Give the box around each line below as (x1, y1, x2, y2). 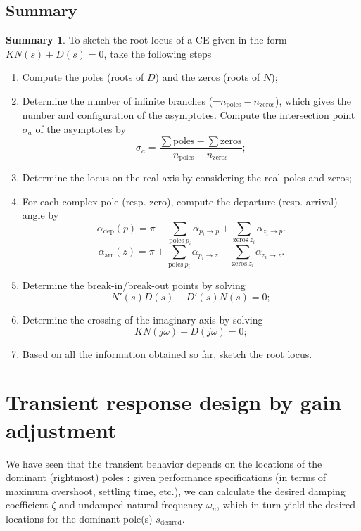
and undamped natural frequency (59, 497, 203, 512)
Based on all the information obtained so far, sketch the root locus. (22, 346, 312, 361)
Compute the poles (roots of (22, 70, 144, 84)
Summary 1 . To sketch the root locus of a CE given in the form (6, 32, 287, 47)
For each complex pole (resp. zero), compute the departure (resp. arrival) (22, 193, 338, 208)
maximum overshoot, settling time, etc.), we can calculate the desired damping (6, 483, 346, 498)
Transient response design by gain (6, 388, 342, 416)
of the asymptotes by (35, 122, 126, 136)
